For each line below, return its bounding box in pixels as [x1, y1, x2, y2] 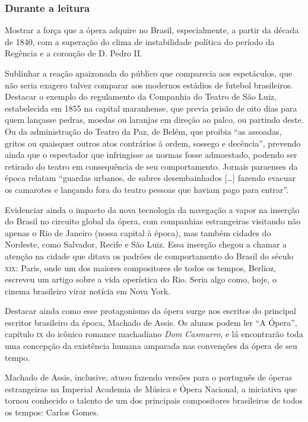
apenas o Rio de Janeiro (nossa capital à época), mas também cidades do [5, 226, 271, 239]
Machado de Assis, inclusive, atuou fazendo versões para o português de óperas [5, 371, 293, 383]
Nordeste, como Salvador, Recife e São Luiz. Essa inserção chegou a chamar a [5, 238, 287, 250]
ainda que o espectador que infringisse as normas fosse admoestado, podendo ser [5, 148, 297, 161]
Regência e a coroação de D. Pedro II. [5, 47, 143, 59]
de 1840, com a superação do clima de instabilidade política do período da [5, 35, 275, 47]
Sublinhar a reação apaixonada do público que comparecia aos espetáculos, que [5, 67, 293, 79]
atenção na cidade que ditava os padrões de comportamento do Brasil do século [5, 249, 294, 262]
